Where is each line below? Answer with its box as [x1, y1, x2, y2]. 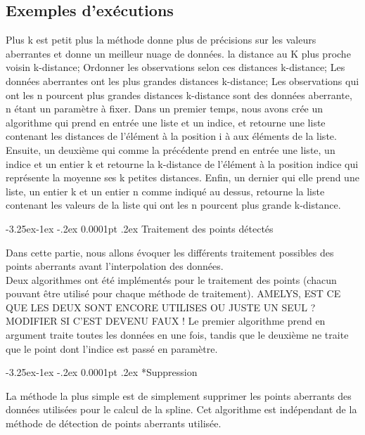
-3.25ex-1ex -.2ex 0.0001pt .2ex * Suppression [6, 365, 198, 379]
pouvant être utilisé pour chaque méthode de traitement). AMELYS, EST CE [6, 286, 341, 301]
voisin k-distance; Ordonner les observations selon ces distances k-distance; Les [6, 60, 345, 74]
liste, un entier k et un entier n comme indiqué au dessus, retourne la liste [6, 183, 325, 198]
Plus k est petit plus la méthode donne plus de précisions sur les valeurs [6, 32, 316, 47]
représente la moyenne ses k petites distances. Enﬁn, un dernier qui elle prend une [6, 170, 359, 185]
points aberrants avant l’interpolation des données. [6, 259, 224, 273]
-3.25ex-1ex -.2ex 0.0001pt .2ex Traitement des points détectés [6, 221, 274, 235]
